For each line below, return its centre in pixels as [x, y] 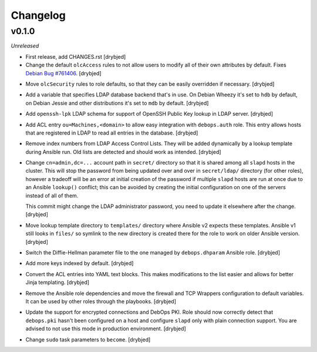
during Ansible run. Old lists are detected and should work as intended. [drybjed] [123, 152]
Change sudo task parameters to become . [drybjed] [88, 339]
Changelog [38, 15]
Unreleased [25, 46]
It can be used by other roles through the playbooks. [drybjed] [101, 301]
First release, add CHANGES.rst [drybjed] [76, 56]
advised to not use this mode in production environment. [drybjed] [106, 328]
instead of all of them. [52, 195]
